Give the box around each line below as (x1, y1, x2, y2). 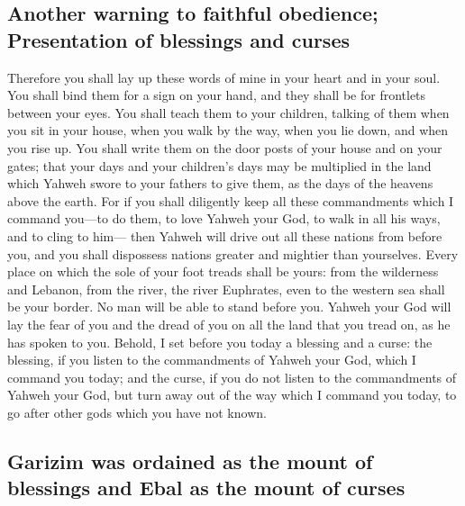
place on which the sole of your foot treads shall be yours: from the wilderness (7, 262, 439, 281)
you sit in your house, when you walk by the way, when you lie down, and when (7, 121, 449, 140)
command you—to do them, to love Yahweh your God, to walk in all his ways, (7, 209, 441, 228)
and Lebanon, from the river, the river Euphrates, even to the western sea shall (7, 279, 445, 298)
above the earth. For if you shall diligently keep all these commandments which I (7, 191, 454, 210)
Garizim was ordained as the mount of (7, 447, 373, 474)
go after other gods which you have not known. (7, 402, 267, 421)
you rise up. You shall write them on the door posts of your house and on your (7, 138, 442, 157)
